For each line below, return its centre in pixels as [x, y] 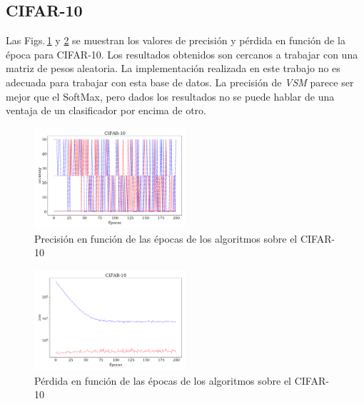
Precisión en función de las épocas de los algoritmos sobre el [166, 238]
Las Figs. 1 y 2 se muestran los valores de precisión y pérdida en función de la [176, 40]
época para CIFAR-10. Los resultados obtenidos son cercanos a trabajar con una [182, 54]
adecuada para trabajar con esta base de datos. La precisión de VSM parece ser [180, 82]
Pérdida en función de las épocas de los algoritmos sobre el [163, 380]
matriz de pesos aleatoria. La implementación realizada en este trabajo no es [173, 68]
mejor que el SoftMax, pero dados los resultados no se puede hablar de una [170, 96]
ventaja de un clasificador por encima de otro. [106, 110]
